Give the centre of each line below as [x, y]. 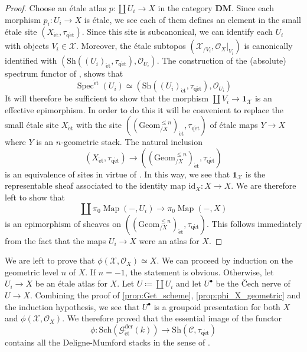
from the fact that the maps [55, 240]
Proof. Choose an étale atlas [55, 8]
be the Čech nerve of [253, 283]
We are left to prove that [50, 260]
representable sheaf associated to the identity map [95, 185]
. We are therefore [264, 185]
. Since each [253, 8]
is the [255, 174]
